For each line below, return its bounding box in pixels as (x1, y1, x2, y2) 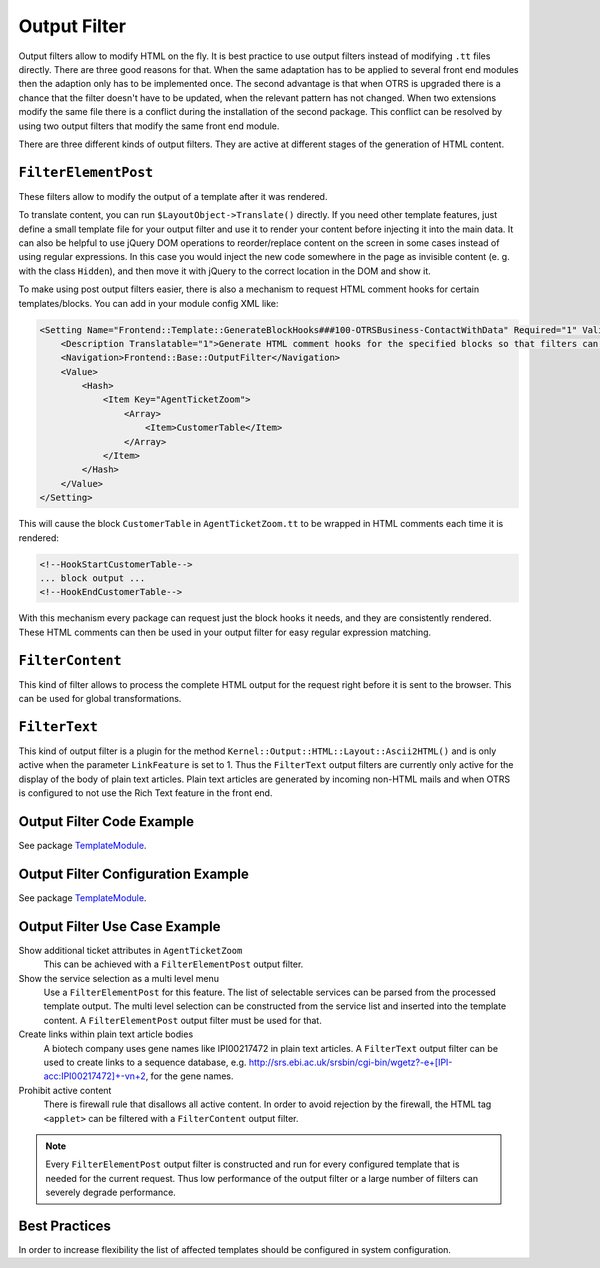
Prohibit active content (18, 1084, 112, 1096)
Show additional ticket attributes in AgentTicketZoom (18, 944, 243, 956)
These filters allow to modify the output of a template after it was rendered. (18, 190, 328, 202)
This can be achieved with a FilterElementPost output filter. (43, 958, 304, 970)
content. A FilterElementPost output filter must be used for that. (43, 1014, 322, 1026)
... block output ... (39, 572, 146, 584)
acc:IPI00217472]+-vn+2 (43, 1070, 147, 1082)
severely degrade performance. (45, 1186, 177, 1199)
